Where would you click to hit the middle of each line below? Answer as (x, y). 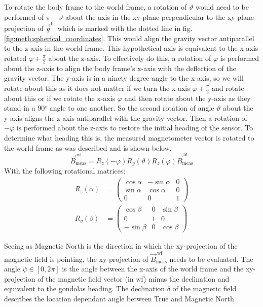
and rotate (228, 88)
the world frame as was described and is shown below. (88, 147)
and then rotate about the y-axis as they (187, 98)
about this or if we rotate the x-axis (60, 98)
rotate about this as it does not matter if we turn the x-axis (97, 88)
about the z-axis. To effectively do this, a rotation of (130, 58)
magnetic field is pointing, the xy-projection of (76, 259)
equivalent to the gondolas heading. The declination (85, 288)
